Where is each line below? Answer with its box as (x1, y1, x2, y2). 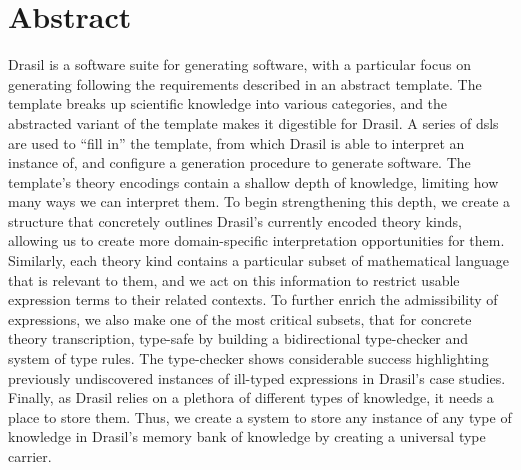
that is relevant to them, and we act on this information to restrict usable (8, 269, 460, 290)
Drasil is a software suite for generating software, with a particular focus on (8, 54, 471, 75)
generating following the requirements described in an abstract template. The (8, 73, 482, 94)
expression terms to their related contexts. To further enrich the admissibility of (8, 289, 498, 310)
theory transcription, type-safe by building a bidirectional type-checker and (8, 328, 469, 349)
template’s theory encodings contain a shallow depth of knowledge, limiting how (8, 171, 499, 192)
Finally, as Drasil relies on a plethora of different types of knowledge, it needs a (8, 387, 494, 408)
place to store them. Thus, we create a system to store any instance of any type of (8, 406, 512, 427)
